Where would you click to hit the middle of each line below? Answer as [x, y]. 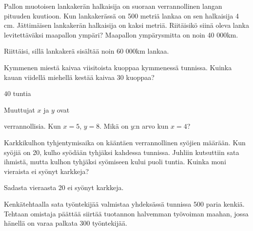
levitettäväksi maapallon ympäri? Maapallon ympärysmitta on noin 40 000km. [121, 34]
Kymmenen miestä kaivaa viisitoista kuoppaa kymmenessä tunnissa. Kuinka [118, 67]
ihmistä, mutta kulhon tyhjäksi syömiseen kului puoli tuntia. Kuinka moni [115, 162]
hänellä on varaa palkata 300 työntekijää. [66, 223]
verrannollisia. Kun [32, 126]
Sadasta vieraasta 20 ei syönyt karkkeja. [64, 187]
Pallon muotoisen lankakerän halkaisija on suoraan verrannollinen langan [113, 6]
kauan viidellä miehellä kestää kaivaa [59, 77]
